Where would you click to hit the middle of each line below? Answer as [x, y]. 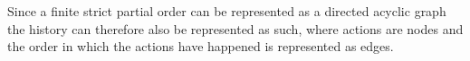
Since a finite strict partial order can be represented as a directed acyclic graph [227, 11]
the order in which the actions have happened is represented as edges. [201, 46]
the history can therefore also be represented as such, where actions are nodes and [235, 28]
